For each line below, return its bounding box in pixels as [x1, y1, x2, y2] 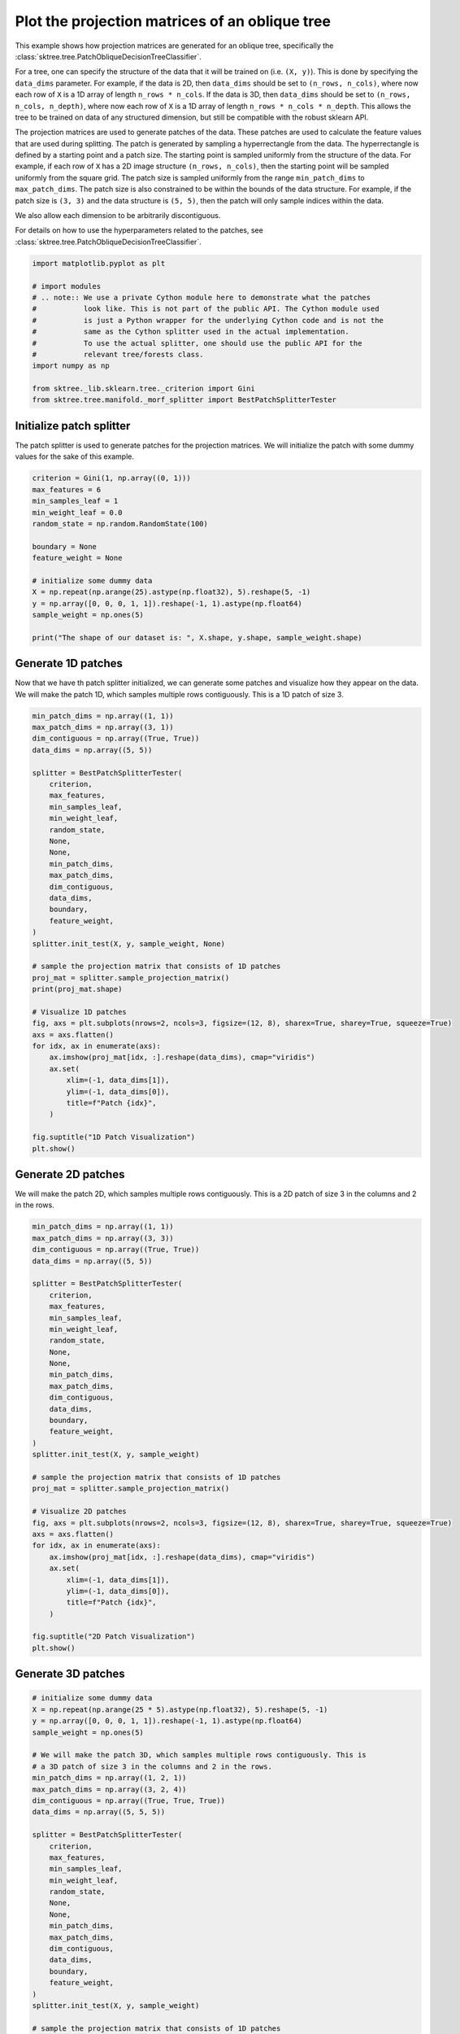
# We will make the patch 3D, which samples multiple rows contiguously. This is [32, 1750, 367, 1760]
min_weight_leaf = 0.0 [32, 508, 123, 517]
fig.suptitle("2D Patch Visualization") [32, 1632, 195, 1641]
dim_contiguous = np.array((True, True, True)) [32, 1796, 225, 1805]
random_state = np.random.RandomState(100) [32, 519, 209, 528]
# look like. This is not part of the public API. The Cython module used [32, 304, 380, 313]
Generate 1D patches [15, 657, 124, 670]
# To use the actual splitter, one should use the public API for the [32, 338, 362, 347]
